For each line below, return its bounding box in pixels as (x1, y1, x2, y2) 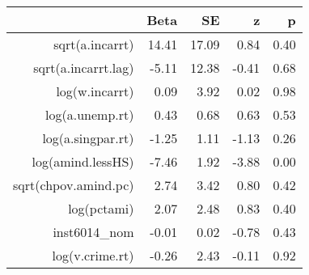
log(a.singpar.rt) (42, 129, 134, 147)
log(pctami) (68, 199, 134, 218)
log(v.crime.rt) (52, 246, 134, 264)
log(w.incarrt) (56, 82, 134, 100)
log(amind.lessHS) (32, 152, 134, 171)
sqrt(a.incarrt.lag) (33, 58, 134, 77)
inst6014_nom (53, 222, 134, 241)
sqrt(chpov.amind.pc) (13, 176, 134, 194)
